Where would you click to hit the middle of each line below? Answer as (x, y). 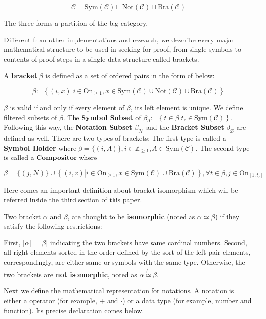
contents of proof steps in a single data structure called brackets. (102, 59)
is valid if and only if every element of (67, 107)
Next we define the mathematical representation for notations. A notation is (119, 291)
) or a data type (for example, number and (187, 300)
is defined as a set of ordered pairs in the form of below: (130, 75)
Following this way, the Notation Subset (68, 127)
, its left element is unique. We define (187, 107)
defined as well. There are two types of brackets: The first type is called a (115, 138)
